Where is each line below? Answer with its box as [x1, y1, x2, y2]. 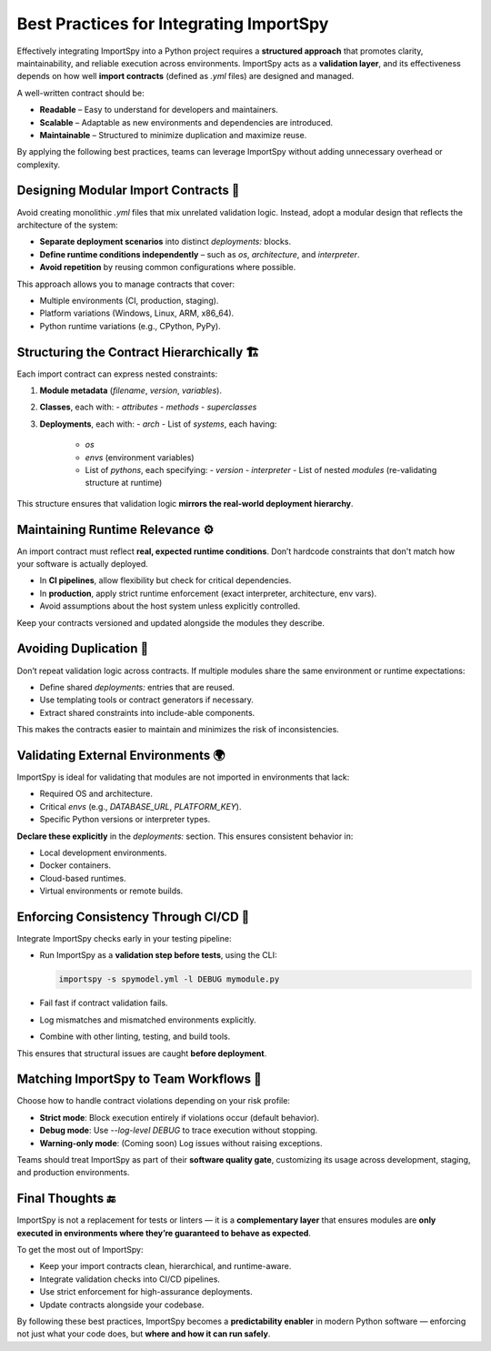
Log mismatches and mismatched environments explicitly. [39, 1014, 256, 1025]
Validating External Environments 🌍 [16, 747, 225, 763]
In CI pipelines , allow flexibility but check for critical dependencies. [39, 575, 292, 586]
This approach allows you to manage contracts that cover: [16, 278, 235, 289]
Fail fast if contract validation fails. [39, 997, 168, 1009]
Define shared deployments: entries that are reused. [39, 681, 235, 692]
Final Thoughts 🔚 [16, 1191, 115, 1206]
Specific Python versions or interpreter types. [39, 814, 211, 825]
